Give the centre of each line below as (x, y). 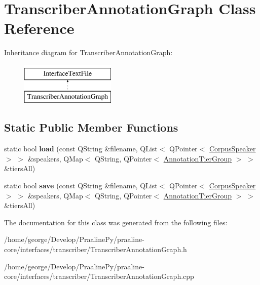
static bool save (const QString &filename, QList (81, 186)
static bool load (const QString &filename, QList (81, 149)
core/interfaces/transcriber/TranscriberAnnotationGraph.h (96, 249)
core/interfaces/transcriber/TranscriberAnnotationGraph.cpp (99, 276)
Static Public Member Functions (91, 127)
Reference (39, 28)
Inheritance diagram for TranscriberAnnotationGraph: (88, 52)
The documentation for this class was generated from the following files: (116, 222)
